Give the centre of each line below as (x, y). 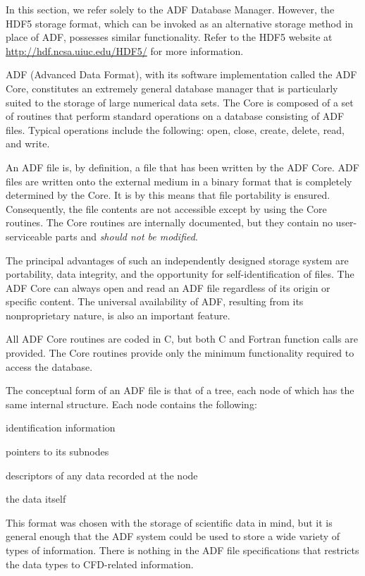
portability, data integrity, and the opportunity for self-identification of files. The (180, 274)
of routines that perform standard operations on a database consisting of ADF (175, 116)
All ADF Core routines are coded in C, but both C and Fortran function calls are (182, 339)
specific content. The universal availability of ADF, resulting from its (155, 301)
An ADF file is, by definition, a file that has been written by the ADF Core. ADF (182, 167)
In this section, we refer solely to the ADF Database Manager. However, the (170, 9)
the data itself (36, 499)
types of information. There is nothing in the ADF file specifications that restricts (182, 550)
